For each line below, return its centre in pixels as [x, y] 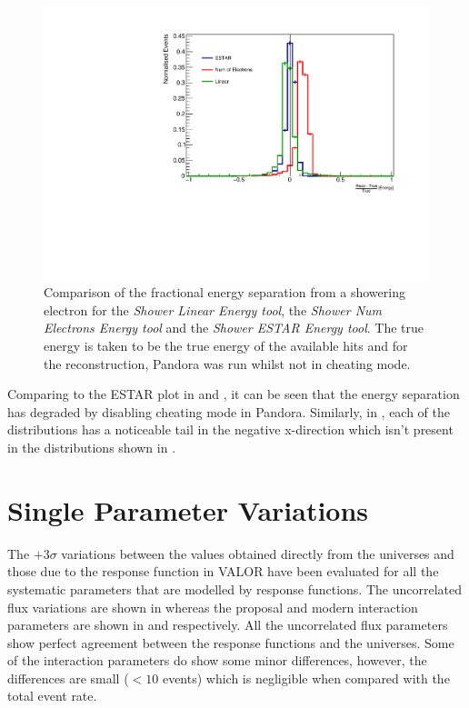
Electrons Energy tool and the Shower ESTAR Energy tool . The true [234, 328]
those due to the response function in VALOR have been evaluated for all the [223, 571]
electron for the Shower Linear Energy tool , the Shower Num [213, 309]
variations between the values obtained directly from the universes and [258, 553]
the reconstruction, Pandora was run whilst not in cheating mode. [227, 363]
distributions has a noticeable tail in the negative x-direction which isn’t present [230, 429]
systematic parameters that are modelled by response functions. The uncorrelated [235, 588]
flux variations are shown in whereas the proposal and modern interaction [213, 607]
